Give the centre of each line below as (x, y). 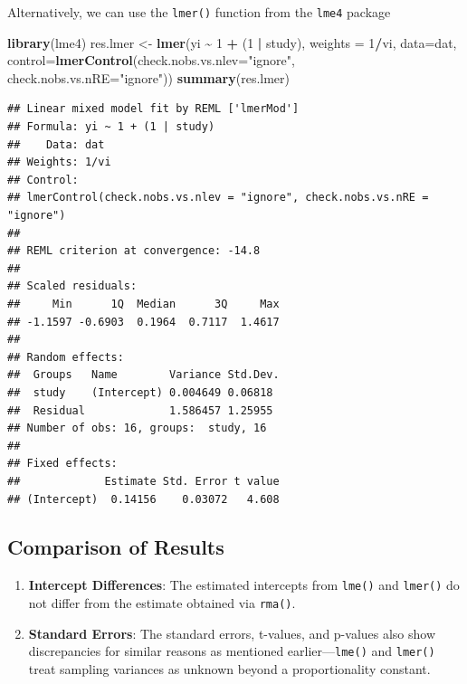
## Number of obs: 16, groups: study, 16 (137, 428)
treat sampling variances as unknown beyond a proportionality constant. (229, 668)
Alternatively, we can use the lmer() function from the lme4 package (199, 12)
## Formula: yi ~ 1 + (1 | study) (111, 127)
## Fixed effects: (62, 464)
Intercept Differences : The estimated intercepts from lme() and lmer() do (244, 585)
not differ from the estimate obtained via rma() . (162, 602)
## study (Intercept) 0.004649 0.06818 (140, 392)
